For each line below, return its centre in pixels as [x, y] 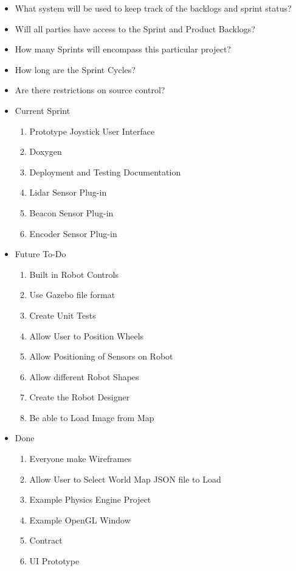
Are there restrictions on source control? [90, 90]
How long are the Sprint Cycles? [75, 69]
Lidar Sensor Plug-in [68, 192]
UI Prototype [54, 561]
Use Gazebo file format [72, 295]
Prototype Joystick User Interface [92, 131]
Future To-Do [40, 254]
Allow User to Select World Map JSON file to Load [125, 479]
